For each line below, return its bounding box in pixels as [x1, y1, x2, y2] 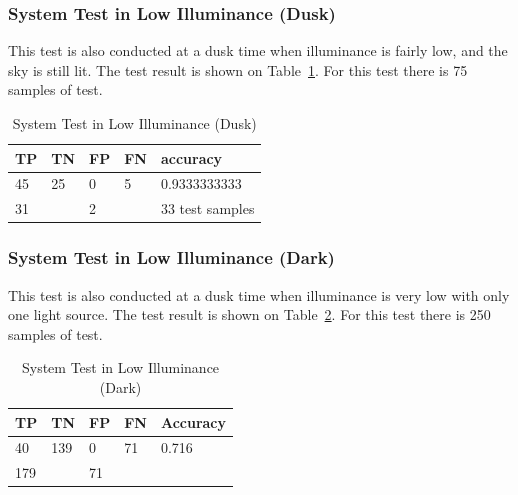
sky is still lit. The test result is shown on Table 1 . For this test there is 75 [8, 59, 468, 80]
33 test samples [160, 198, 255, 219]
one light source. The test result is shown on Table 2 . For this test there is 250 [8, 304, 491, 325]
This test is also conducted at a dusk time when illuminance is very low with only [8, 284, 510, 305]
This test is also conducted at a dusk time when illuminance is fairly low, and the [8, 40, 508, 61]
